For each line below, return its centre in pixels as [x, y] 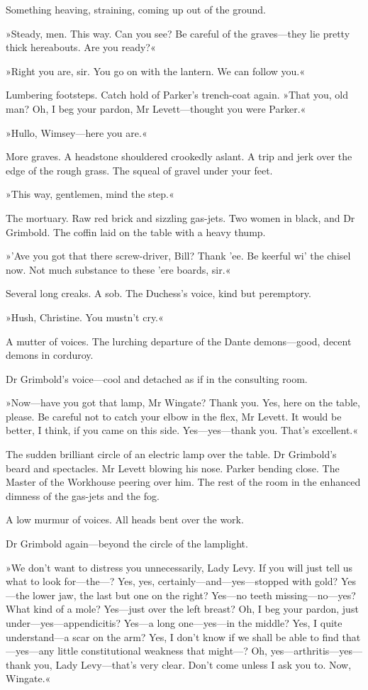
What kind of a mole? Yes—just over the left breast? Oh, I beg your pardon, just [182, 609]
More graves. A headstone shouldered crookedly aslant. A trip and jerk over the [179, 156]
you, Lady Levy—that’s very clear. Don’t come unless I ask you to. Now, [193, 664]
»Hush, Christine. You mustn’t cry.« [85, 317]
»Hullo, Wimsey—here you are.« [77, 132]
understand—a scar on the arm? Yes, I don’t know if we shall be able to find [172, 636]
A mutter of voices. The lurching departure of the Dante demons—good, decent [179, 341]
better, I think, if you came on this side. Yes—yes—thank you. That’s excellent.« [182, 430]
